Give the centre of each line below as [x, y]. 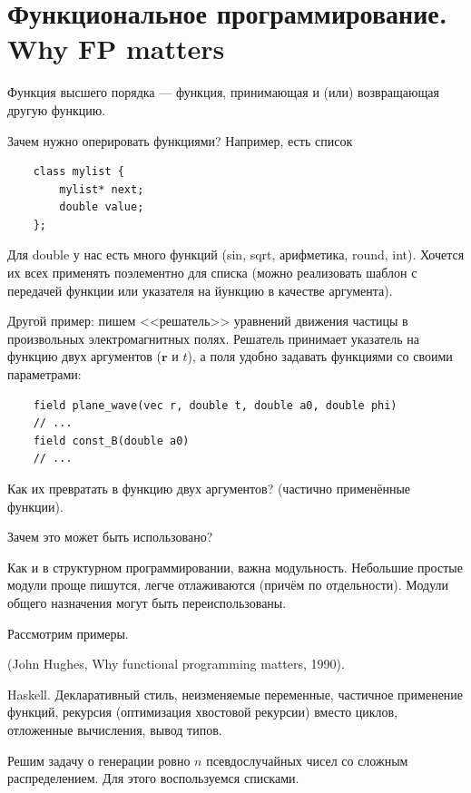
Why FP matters [116, 49]
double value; [102, 207]
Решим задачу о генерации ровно [99, 760]
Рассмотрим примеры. [68, 633]
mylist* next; [102, 189]
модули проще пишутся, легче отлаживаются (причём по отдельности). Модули [228, 585]
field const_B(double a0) [111, 441]
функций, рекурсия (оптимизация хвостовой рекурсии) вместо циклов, [203, 712]
